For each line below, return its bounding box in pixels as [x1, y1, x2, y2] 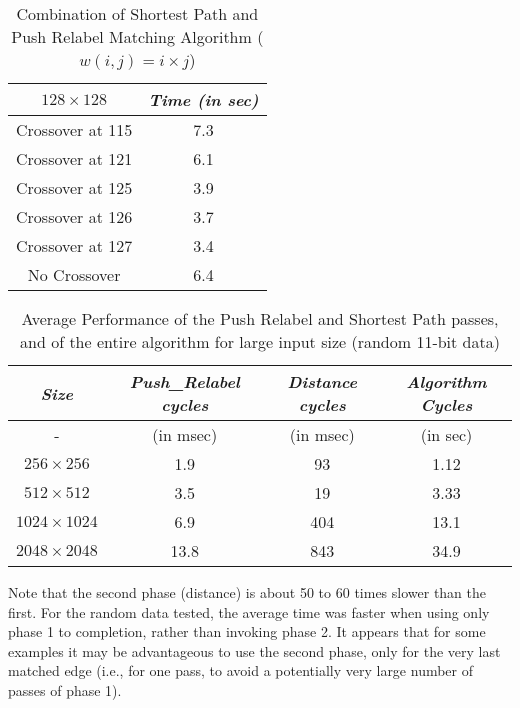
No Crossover [27, 263, 121, 286]
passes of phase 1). [8, 679, 122, 700]
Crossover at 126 [16, 205, 133, 228]
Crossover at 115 [16, 118, 133, 141]
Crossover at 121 [16, 147, 133, 170]
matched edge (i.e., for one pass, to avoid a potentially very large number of [8, 660, 474, 681]
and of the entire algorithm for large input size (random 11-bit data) [20, 330, 500, 353]
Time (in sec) [148, 88, 259, 111]
